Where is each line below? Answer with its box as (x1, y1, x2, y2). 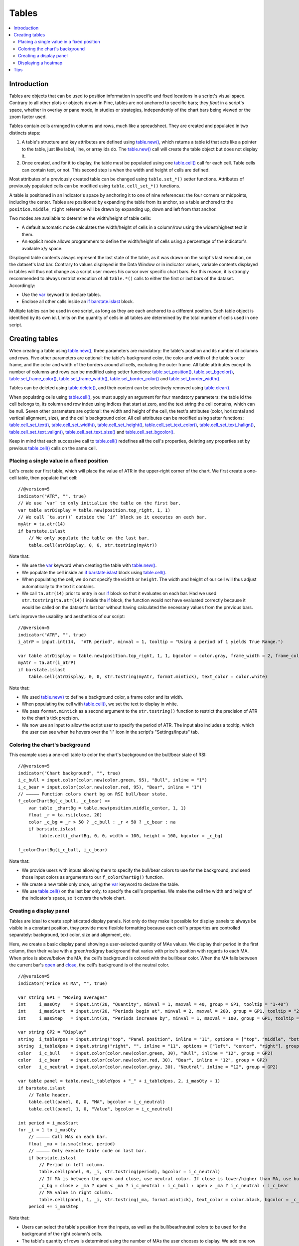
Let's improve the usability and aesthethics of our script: (9, 614, 125, 620)
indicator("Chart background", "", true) (18, 770, 121, 776)
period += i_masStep (28, 1204, 79, 1210)
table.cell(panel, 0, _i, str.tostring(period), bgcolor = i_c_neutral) (39, 1169, 221, 1175)
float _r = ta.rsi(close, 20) (28, 812, 102, 818)
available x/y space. (21, 245, 63, 251)
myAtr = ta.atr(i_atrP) (18, 660, 76, 665)
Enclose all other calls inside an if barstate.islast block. (21, 299, 134, 305)
